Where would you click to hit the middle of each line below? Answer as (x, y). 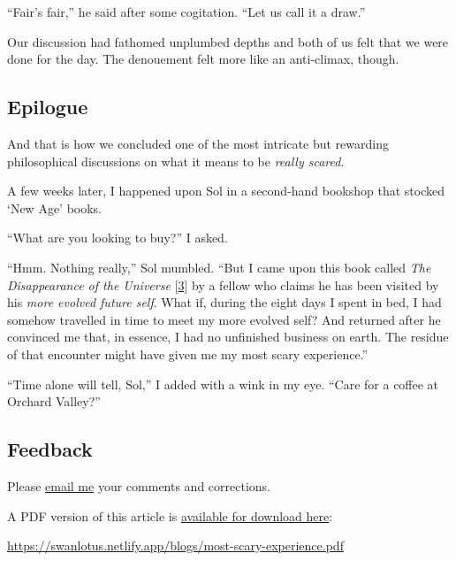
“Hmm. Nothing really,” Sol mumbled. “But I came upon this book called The (219, 267)
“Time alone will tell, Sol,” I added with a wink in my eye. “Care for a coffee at (223, 384)
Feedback (50, 449)
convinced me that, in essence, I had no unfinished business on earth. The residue (228, 337)
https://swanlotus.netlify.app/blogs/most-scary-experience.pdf (175, 546)
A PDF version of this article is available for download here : (170, 515)
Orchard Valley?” (54, 401)
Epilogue (48, 107)
